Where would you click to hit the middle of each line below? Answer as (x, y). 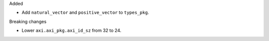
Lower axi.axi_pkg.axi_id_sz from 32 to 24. (71, 31)
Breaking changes (28, 21)
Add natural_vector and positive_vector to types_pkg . (85, 13)
